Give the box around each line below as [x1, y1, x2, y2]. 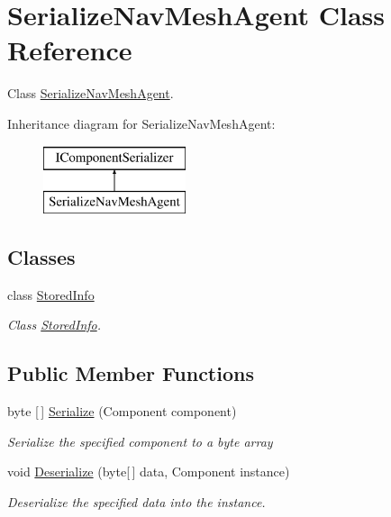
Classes [7, 243, 76, 271]
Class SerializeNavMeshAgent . [7, 84, 174, 103]
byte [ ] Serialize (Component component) [7, 402, 237, 421]
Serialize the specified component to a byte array [7, 431, 273, 450]
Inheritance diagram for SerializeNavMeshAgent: [7, 113, 276, 132]
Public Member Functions [7, 359, 254, 387]
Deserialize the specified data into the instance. [7, 493, 266, 512]
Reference [7, 32, 132, 68]
